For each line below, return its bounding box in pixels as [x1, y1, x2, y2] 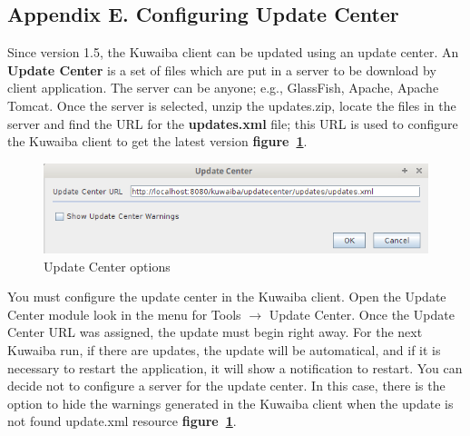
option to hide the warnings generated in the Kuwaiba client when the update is [7, 393, 454, 412]
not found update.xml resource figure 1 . [7, 411, 237, 431]
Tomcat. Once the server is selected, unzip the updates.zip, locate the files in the [7, 95, 456, 114]
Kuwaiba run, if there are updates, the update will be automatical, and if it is [7, 341, 441, 360]
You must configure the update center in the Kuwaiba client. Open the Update [7, 287, 446, 306]
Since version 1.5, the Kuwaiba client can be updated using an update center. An [7, 43, 459, 62]
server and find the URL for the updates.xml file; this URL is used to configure [7, 114, 458, 133]
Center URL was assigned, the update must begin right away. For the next [7, 322, 423, 342]
